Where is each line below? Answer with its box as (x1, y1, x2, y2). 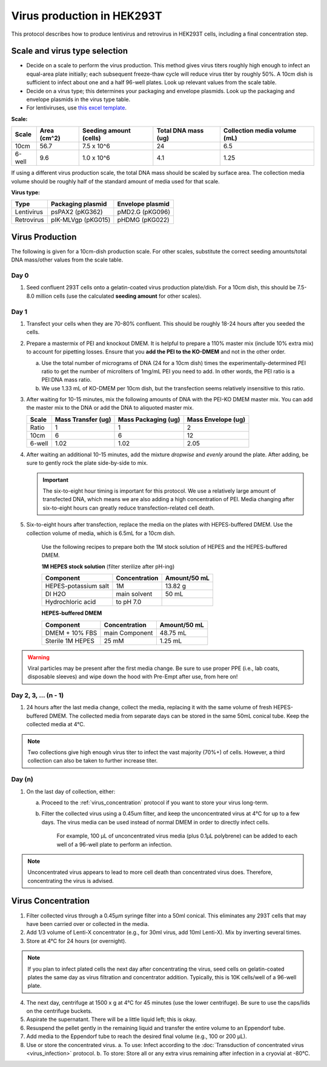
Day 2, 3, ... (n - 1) (11, 691, 64, 700)
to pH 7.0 (116, 598, 142, 606)
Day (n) (11, 775, 33, 784)
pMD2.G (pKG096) (117, 208, 171, 216)
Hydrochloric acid (45, 598, 96, 606)
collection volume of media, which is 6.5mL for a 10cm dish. (26, 530, 176, 537)
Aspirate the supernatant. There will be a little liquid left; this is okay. (26, 1016, 197, 1023)
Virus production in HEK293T (11, 9, 163, 22)
